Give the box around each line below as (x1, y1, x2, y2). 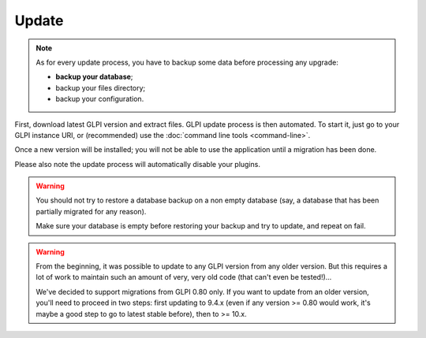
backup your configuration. (55, 95, 144, 104)
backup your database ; (55, 72, 133, 82)
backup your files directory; (55, 83, 146, 92)
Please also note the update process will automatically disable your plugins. (14, 159, 260, 169)
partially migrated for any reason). (35, 206, 147, 216)
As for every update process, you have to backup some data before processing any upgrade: (35, 58, 338, 67)
